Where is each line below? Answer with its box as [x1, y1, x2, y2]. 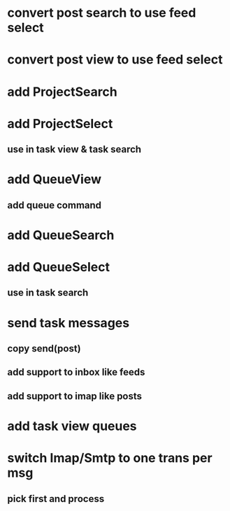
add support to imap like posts [7, 390, 142, 402]
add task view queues [7, 418, 138, 434]
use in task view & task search [7, 143, 142, 155]
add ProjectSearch [7, 84, 117, 99]
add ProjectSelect [7, 115, 113, 131]
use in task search [7, 287, 89, 298]
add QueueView [7, 171, 102, 187]
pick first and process [7, 493, 105, 505]
